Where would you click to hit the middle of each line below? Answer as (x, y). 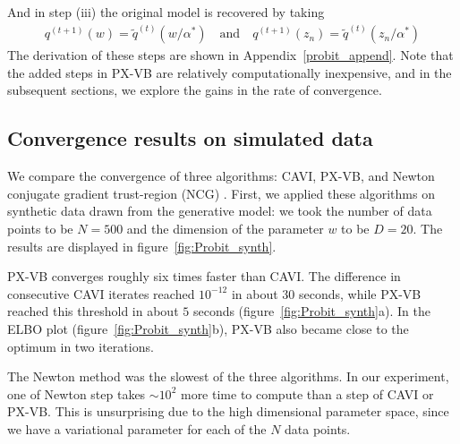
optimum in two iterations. (81, 346)
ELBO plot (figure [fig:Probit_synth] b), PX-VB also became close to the (208, 329)
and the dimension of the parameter (225, 229)
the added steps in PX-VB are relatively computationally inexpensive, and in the (230, 72)
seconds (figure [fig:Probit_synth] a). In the (311, 311)
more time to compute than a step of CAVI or (307, 393)
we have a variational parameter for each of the (137, 428)
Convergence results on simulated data (190, 138)
